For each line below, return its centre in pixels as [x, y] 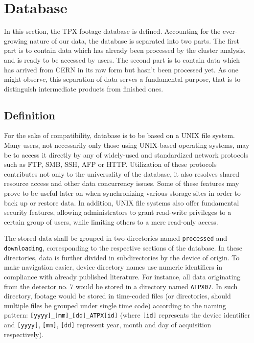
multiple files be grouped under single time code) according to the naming [115, 305]
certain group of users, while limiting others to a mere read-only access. [111, 221]
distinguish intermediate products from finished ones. [84, 88]
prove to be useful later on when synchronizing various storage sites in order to [122, 193]
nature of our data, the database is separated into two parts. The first [134, 40]
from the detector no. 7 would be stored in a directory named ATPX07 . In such [121, 286]
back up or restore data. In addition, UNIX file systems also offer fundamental [122, 202]
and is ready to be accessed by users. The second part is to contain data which [122, 59]
